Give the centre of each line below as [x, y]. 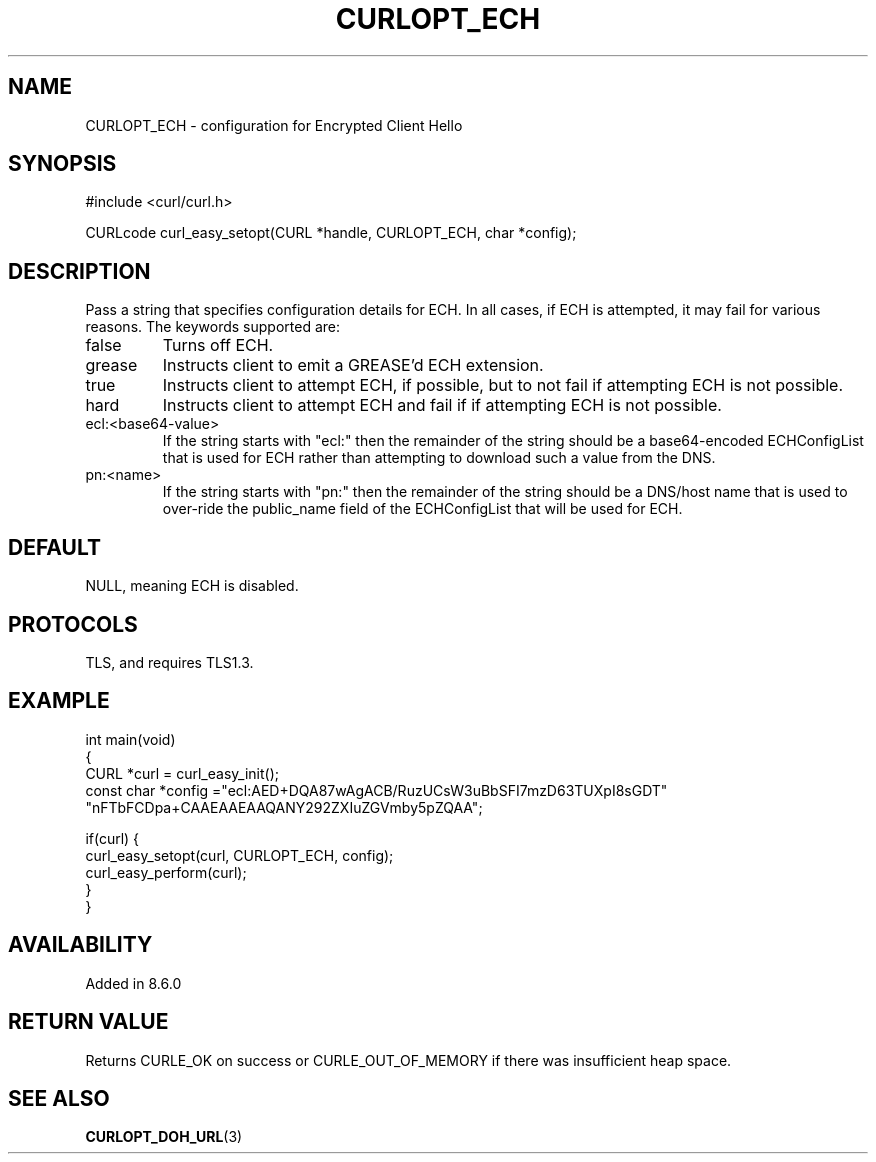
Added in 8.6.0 [133, 983]
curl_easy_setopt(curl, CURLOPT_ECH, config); [239, 855]
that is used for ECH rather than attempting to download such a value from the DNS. [439, 458]
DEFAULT [54, 547]
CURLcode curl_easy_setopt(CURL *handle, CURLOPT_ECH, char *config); [331, 233]
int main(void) [130, 739]
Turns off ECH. [218, 345]
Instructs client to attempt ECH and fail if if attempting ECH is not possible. [442, 405]
